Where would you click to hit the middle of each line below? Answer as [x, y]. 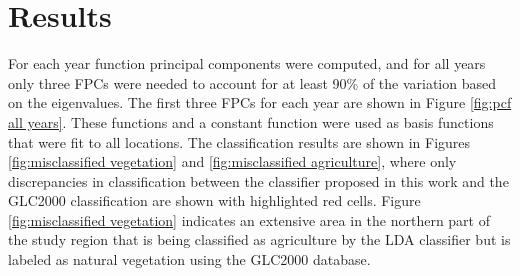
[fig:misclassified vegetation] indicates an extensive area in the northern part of [249, 219]
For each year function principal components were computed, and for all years [247, 63]
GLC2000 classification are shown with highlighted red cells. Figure [214, 200]
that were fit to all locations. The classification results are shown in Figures [239, 141]
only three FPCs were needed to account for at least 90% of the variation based [252, 82]
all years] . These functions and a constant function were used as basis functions [251, 121]
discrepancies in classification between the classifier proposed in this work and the [258, 180]
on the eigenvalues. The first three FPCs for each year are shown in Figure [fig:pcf [260, 102]
